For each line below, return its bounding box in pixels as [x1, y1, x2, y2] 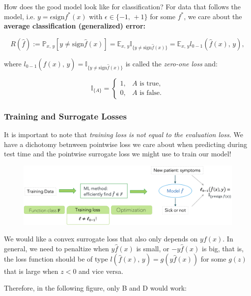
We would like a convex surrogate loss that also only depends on [4, 234, 198, 244]
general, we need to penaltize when [4, 243, 109, 253]
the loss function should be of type [4, 254, 108, 264]
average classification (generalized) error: [4, 21, 145, 31]
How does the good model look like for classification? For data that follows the [4, 1, 241, 11]
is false [139, 89, 160, 97]
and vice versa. [79, 266, 123, 276]
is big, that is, [202, 243, 244, 253]
